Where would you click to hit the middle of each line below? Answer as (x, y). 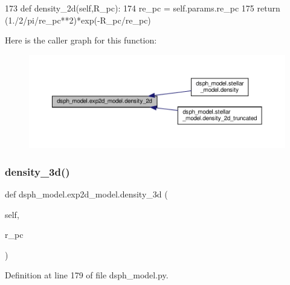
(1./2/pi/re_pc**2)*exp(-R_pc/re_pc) (78, 20)
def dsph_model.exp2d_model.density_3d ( (86, 194)
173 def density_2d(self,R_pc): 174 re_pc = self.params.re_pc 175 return (143, 8)
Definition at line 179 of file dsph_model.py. (87, 275)
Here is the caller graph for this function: (81, 40)
